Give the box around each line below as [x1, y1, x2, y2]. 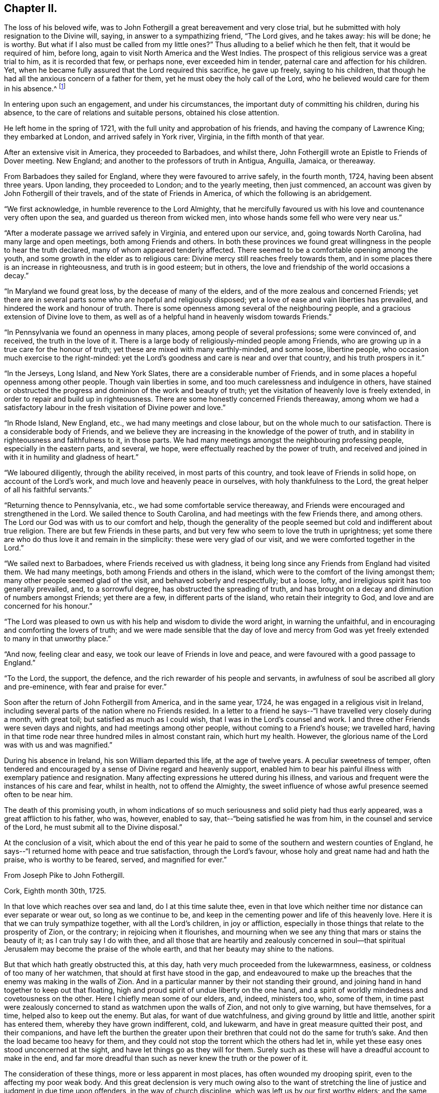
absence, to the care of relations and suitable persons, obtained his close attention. [4, 108, 279, 117]
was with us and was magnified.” [4, 741, 113, 750]
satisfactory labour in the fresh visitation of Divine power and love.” [4, 403, 226, 412]
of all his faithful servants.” [4, 485, 92, 494]
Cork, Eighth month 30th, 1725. [4, 886, 106, 895]
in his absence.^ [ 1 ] [4, 83, 66, 93]
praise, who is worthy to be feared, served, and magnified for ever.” [4, 855, 227, 864]
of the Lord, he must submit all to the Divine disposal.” [4, 823, 182, 832]
